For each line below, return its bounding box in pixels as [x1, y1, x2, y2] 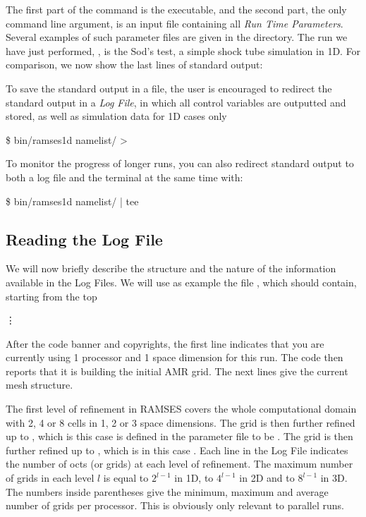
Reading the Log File [6, 228, 163, 250]
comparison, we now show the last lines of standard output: [6, 57, 263, 72]
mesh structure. [6, 377, 73, 392]
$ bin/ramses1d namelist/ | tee [6, 193, 139, 208]
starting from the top [6, 288, 97, 303]
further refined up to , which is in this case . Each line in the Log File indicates [6, 442, 348, 457]
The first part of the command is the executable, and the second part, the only [6, 2, 347, 16]
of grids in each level [6, 470, 94, 485]
